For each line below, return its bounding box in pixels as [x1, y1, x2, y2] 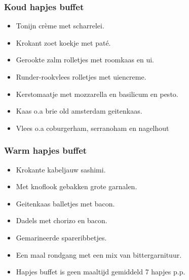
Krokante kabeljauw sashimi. [16, 164, 106, 174]
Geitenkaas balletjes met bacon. [16, 198, 115, 208]
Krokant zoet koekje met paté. [16, 37, 111, 48]
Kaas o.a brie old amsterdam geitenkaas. [16, 106, 142, 116]
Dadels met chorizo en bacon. [16, 215, 107, 226]
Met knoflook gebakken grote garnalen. [16, 181, 137, 192]
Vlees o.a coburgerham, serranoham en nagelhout [16, 122, 169, 133]
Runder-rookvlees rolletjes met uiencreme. [16, 72, 146, 82]
